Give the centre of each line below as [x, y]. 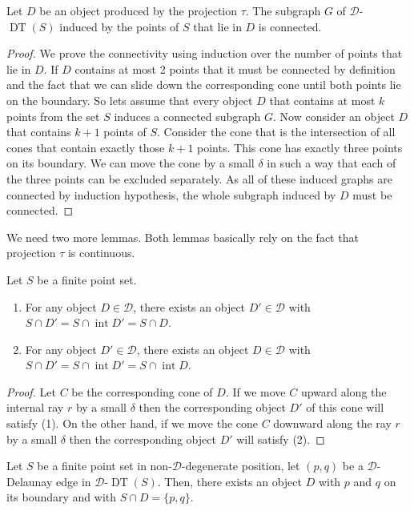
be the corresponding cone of [142, 391]
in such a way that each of [332, 163]
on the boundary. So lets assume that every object [130, 100]
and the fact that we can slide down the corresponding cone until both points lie [204, 84]
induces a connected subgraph [187, 116]
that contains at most [322, 100]
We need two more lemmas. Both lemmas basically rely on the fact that [183, 237]
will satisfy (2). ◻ [281, 439]
